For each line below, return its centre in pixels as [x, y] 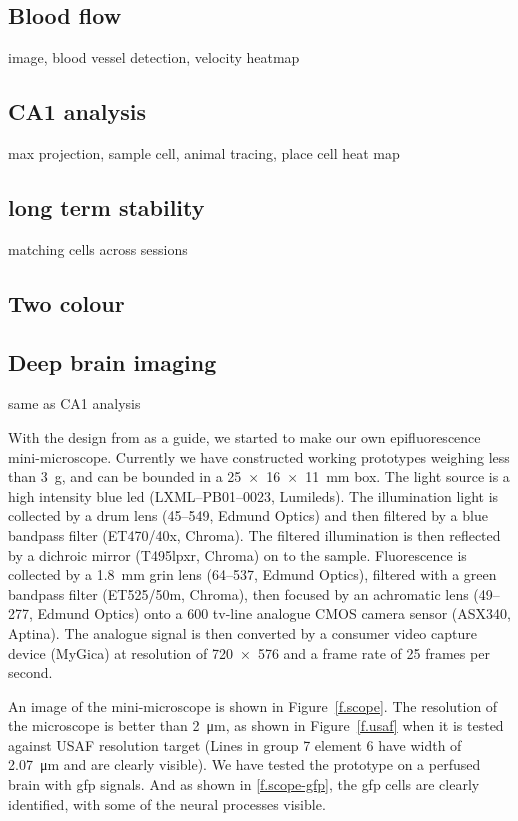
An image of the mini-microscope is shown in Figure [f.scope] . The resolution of [253, 705]
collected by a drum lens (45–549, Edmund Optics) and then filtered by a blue [248, 515]
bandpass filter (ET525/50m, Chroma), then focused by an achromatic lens [238, 593]
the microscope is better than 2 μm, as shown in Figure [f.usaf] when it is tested [256, 725]
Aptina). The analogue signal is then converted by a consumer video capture [242, 632]
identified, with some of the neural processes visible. [167, 803]
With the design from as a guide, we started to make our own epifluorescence [244, 436]
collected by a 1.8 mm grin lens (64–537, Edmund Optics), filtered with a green [252, 574]
